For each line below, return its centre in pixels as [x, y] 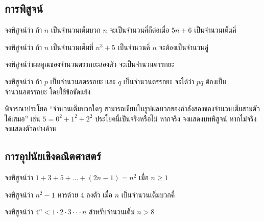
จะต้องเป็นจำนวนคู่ [184, 47]
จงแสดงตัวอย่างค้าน [31, 128]
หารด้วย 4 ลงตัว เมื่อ [85, 194]
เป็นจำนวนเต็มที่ [72, 47]
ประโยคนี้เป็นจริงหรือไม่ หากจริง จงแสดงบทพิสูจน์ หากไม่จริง [176, 118]
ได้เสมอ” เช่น [22, 118]
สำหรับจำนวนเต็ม [112, 212]
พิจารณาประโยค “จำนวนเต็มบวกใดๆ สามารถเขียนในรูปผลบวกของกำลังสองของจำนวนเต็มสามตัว [132, 108]
